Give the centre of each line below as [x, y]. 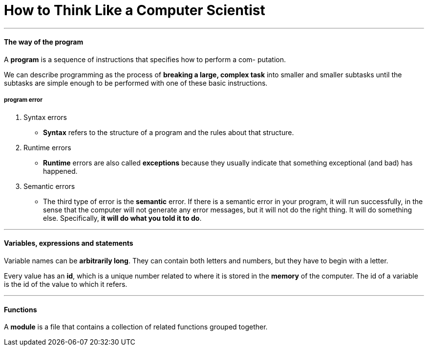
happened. [60, 171]
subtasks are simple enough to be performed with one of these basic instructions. [136, 83]
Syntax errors [45, 117]
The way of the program [44, 42]
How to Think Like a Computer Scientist [135, 10]
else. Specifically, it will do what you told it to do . [122, 218]
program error [23, 100]
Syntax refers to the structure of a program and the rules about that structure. [169, 132]
